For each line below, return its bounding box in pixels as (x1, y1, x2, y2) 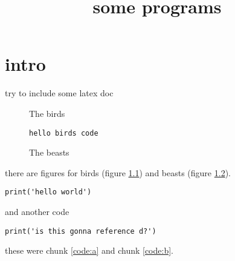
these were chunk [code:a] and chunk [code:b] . (5, 244, 173, 257)
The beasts (29, 146, 69, 159)
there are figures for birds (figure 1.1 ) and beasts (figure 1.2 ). (5, 166, 231, 179)
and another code (5, 205, 69, 217)
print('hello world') (5, 188, 92, 197)
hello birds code (29, 128, 98, 137)
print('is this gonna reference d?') (5, 226, 156, 236)
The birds (29, 107, 65, 119)
